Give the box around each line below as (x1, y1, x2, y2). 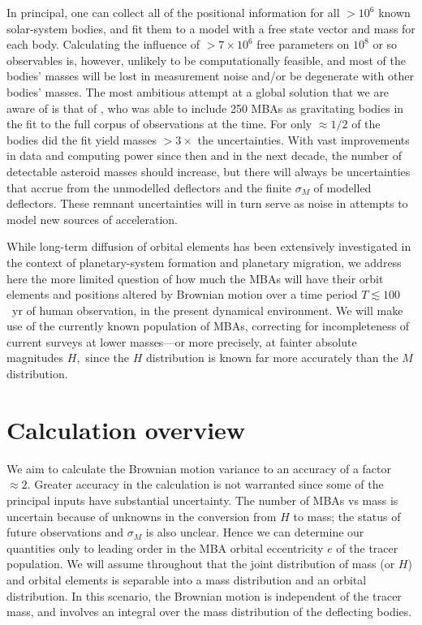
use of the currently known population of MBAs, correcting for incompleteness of (6, 317, 410, 334)
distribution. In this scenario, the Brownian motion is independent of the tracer (6, 587, 402, 604)
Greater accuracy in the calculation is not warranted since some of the (34, 476, 384, 493)
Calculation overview (6, 412, 246, 446)
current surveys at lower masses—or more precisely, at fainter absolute (6, 333, 357, 350)
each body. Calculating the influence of (6, 36, 200, 53)
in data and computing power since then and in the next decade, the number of (6, 147, 403, 164)
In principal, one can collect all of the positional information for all (6, 4, 340, 20)
